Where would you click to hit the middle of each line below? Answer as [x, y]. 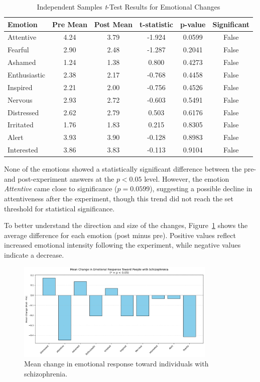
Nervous [20, 99]
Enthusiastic [27, 74]
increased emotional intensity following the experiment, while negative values [122, 245]
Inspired [20, 87]
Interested [23, 150]
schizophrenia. [46, 374]
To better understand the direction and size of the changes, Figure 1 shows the [126, 225]
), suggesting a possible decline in [201, 188]
